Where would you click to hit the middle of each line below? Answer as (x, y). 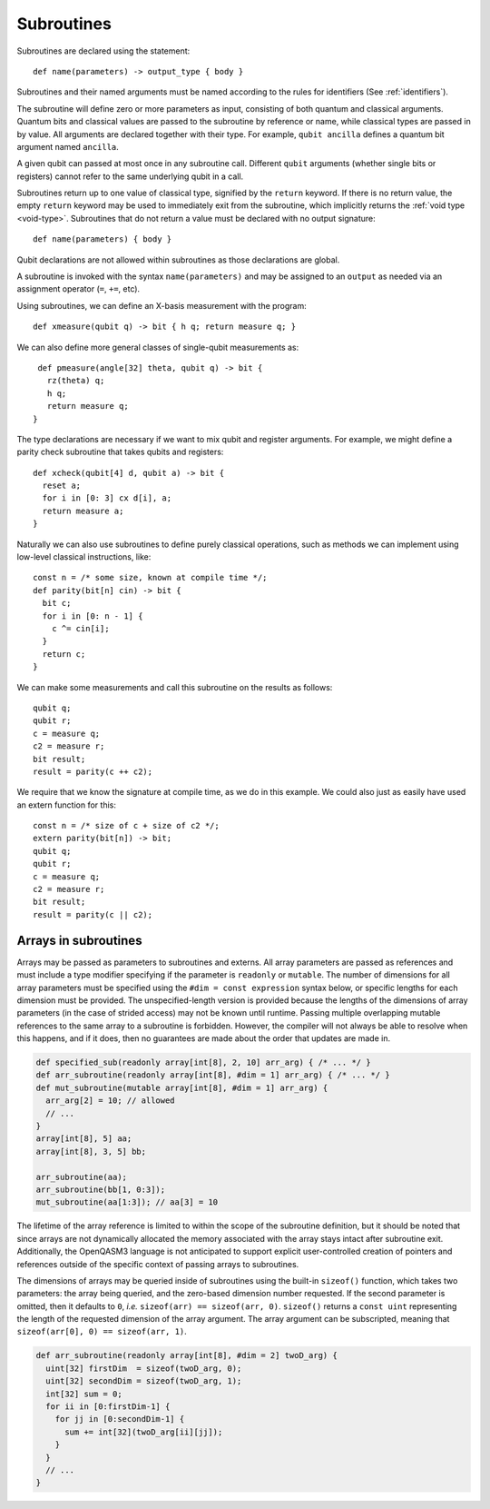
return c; (64, 654)
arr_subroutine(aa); (81, 1177)
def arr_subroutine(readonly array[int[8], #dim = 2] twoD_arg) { (186, 1355)
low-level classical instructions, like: (84, 557)
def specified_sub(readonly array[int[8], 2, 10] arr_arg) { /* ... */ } (203, 1062)
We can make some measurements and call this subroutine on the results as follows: (175, 687)
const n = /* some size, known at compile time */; (150, 578)
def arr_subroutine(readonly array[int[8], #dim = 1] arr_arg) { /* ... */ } (213, 1075)
